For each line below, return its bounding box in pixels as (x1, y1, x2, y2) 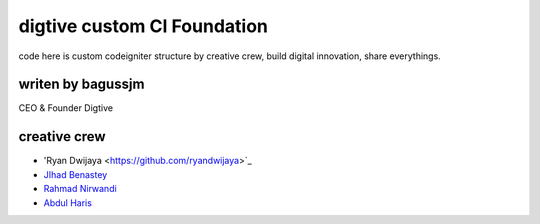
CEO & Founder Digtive (18, 102, 114, 114)
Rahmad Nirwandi (43, 183, 117, 195)
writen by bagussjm (18, 76, 145, 93)
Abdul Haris (43, 196, 92, 209)
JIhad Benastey (43, 168, 108, 180)
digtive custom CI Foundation (18, 15, 269, 37)
